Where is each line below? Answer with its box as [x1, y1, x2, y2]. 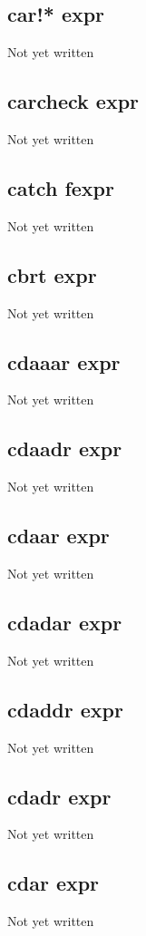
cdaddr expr [7, 695, 123, 723]
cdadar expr [7, 608, 122, 636]
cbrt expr [7, 260, 97, 288]
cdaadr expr [7, 434, 122, 463]
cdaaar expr [7, 347, 121, 375]
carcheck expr [7, 87, 140, 115]
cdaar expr [7, 522, 110, 550]
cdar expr [7, 869, 100, 897]
